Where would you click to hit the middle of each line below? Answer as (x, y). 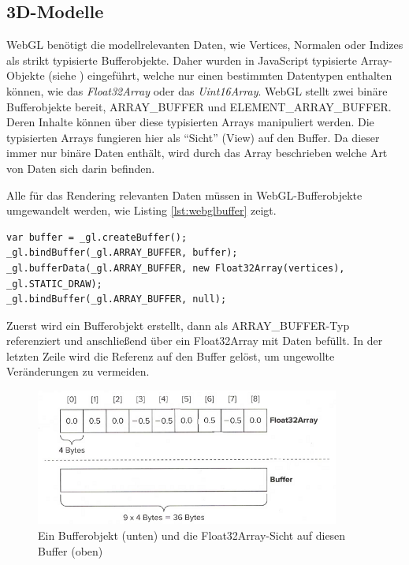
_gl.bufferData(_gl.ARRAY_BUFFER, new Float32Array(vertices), (176, 268)
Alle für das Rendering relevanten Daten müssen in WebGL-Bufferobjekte (184, 195)
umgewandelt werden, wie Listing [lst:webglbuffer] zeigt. (141, 210)
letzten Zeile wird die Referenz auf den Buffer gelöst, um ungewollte (171, 355)
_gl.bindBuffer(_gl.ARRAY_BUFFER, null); (117, 299)
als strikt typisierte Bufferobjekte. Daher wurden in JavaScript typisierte (182, 60)
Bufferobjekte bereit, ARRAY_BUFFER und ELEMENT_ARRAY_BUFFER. (199, 106)
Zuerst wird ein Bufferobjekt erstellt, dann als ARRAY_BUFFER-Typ (178, 325)
